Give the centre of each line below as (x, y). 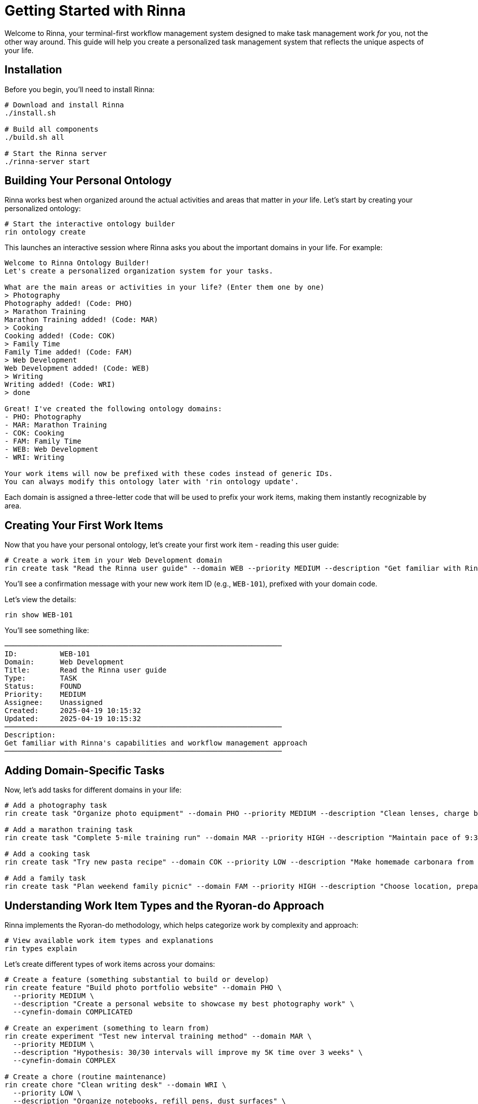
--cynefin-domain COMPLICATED (73, 1012)
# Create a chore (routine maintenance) (86, 1076)
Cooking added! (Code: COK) (60, 336)
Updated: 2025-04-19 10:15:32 (73, 719)
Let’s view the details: (40, 600)
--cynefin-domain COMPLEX (64, 1060)
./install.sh (30, 113)
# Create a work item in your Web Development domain (113, 560)
